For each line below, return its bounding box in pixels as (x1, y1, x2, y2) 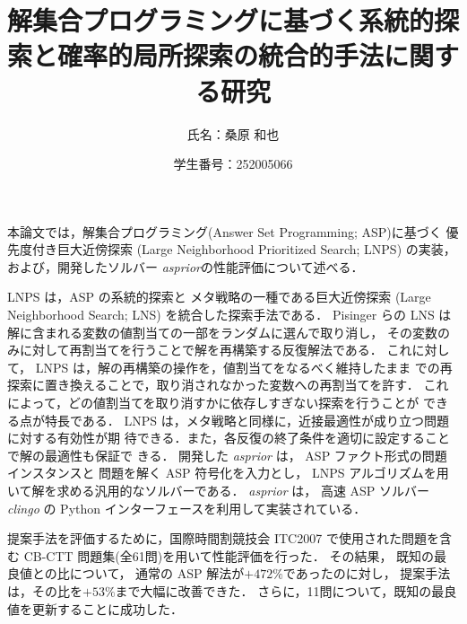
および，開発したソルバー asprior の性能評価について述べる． (7, 257, 364, 276)
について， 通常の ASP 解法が (69, 564, 245, 583)
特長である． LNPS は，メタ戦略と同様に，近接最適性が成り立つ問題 (44, 410, 450, 429)
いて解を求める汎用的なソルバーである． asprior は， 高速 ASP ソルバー (7, 481, 430, 499)
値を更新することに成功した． (7, 599, 183, 618)
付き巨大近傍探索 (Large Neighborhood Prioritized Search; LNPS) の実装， (31, 240, 456, 259)
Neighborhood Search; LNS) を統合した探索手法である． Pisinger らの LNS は (7, 305, 452, 324)
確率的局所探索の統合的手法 (57, 37, 385, 74)
